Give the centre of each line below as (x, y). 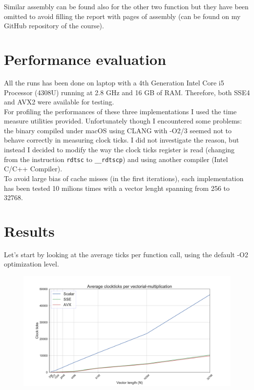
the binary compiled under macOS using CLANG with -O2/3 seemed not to (118, 130)
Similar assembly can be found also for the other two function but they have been (126, 6)
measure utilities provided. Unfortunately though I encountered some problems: (123, 121)
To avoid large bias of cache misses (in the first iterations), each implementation (124, 178)
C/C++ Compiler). (33, 169)
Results (29, 231)
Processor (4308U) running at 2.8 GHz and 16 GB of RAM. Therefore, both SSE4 (127, 92)
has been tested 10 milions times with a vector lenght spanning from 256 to (117, 188)
